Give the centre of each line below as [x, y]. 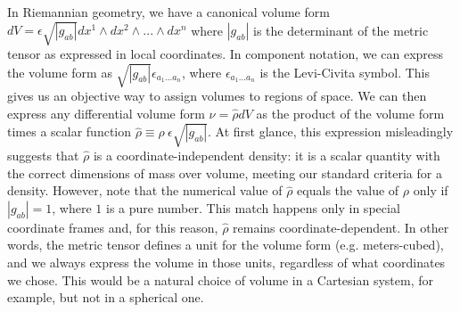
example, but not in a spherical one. [106, 297]
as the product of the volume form [350, 113]
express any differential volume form [106, 113]
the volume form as [60, 72]
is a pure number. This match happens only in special [253, 207]
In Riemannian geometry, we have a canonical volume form [168, 12]
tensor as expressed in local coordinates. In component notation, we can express [226, 54]
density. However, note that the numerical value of [145, 190]
